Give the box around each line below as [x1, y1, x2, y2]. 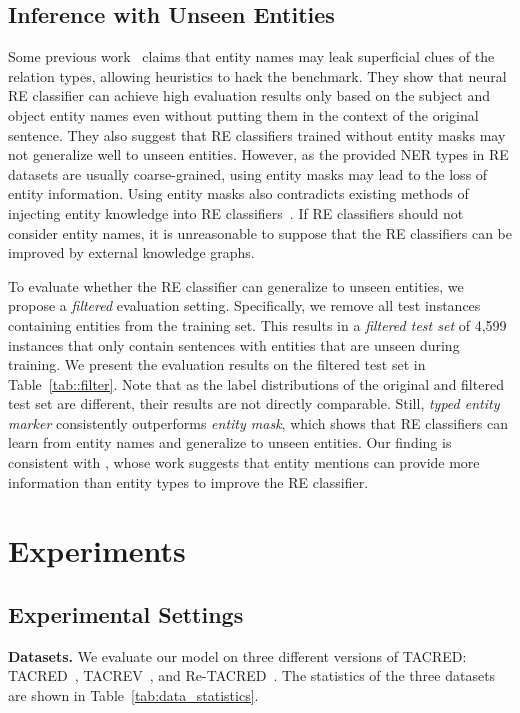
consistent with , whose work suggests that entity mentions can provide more [8, 452, 480, 473]
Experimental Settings [8, 599, 244, 630]
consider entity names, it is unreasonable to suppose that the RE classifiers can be [8, 222, 512, 243]
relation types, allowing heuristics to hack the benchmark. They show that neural [8, 65, 507, 86]
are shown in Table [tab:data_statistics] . [8, 685, 259, 706]
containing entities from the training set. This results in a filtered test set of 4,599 [8, 314, 507, 335]
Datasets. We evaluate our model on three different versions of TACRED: [8, 645, 467, 666]
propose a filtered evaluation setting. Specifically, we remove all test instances [8, 295, 481, 316]
